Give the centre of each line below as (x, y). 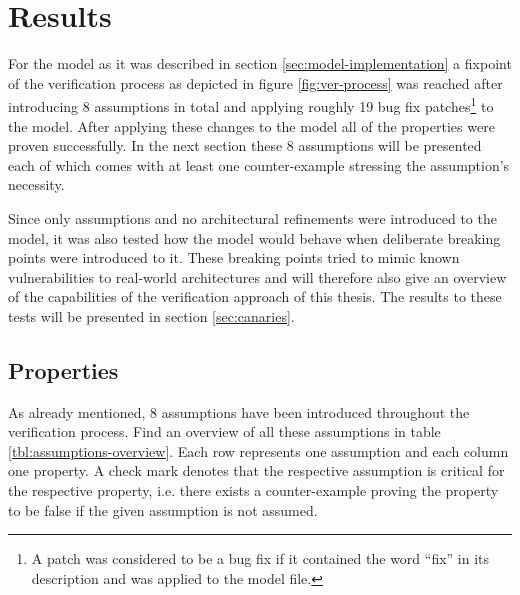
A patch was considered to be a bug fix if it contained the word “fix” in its (260, 558)
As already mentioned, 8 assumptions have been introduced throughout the (239, 411)
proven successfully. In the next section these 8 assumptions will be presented (245, 145)
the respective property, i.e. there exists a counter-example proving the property (253, 490)
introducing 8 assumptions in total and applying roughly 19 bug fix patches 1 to (251, 104)
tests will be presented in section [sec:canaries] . (151, 315)
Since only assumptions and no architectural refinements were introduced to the (252, 217)
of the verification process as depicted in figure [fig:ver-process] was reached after (255, 82)
